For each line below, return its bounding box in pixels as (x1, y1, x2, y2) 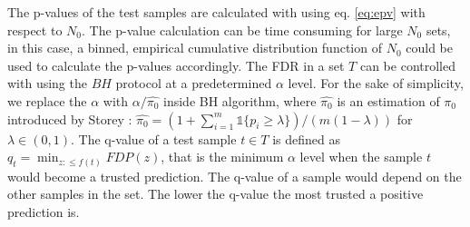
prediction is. (7, 202, 80, 221)
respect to (7, 20, 63, 39)
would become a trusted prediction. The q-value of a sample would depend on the (7, 166, 462, 185)
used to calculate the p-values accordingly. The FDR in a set (7, 55, 345, 74)
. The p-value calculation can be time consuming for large (81, 20, 403, 39)
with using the (7, 74, 87, 93)
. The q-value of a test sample (70, 129, 237, 148)
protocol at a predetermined (115, 74, 272, 93)
